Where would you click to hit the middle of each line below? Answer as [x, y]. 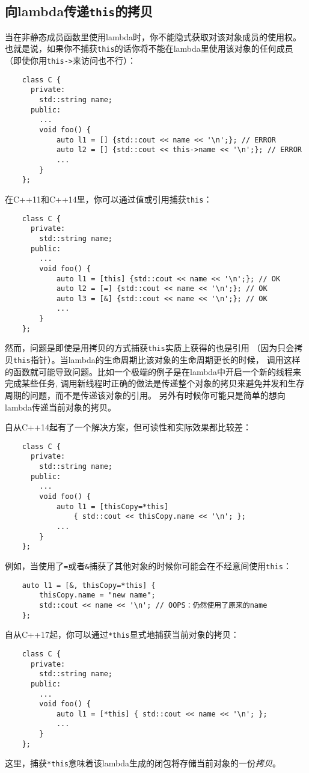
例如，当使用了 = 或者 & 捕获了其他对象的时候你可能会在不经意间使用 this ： [148, 565]
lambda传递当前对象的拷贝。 [61, 407]
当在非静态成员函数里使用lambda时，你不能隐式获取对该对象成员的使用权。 [153, 36]
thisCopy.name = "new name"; [97, 595]
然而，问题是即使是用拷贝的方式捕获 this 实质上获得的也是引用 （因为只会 [150, 348]
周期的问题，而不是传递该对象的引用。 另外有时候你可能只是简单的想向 [145, 395]
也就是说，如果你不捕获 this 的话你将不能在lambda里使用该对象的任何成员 [149, 48]
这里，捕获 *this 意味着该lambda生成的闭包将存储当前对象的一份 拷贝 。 [143, 763]
